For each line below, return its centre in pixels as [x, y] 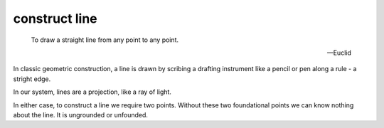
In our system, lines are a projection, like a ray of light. [92, 92]
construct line [55, 18]
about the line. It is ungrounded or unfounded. [81, 114]
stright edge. [32, 79]
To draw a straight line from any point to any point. [105, 40]
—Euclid [339, 53]
